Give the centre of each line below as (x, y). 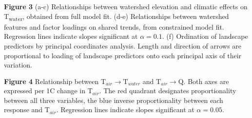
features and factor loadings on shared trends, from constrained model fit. (114, 26)
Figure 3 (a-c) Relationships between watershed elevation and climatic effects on (126, 6)
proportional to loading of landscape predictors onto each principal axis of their (123, 55)
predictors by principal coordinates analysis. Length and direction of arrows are (123, 45)
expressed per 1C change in (45, 91)
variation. (18, 65)
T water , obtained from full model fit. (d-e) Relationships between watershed (116, 17)
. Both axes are (206, 81)
